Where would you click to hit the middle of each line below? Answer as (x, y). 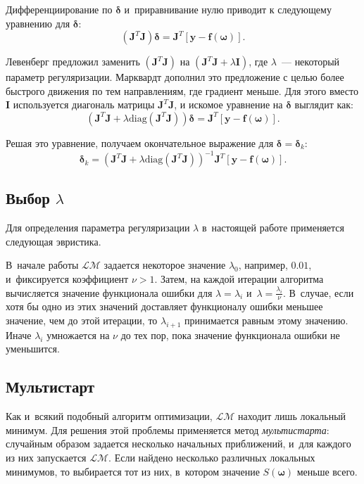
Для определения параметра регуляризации (98, 228)
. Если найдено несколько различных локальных (212, 458)
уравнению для (38, 23)
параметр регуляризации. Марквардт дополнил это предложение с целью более (175, 77)
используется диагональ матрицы (84, 104)
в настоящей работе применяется (273, 228)
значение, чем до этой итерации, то (82, 320)
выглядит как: (324, 104)
